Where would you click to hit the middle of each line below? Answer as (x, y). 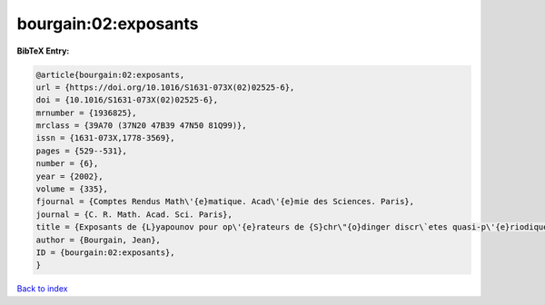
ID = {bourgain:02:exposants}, (106, 253)
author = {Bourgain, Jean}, (98, 240)
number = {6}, (67, 164)
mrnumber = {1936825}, (86, 113)
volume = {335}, (72, 189)
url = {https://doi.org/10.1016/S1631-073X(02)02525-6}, (165, 87)
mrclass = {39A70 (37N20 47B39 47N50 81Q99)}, (141, 126)
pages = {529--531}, (81, 151)
